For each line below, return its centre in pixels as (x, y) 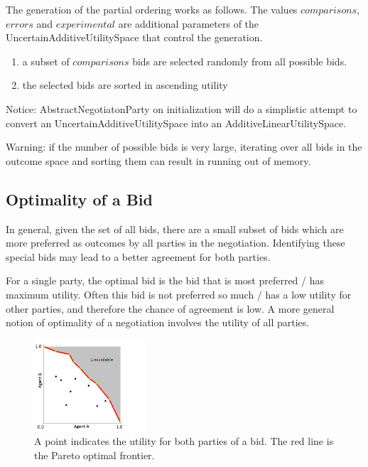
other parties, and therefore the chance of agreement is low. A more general (170, 308)
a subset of (46, 61)
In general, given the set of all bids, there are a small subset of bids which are (175, 229)
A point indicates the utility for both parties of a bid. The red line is (184, 441)
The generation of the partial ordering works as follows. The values (152, 9)
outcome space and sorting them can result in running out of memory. (158, 160)
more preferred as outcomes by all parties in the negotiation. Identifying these (175, 243)
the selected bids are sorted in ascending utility (125, 85)
